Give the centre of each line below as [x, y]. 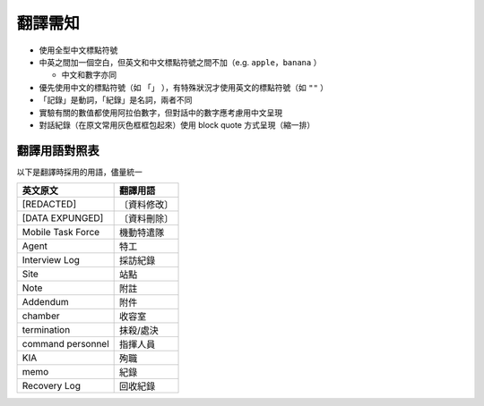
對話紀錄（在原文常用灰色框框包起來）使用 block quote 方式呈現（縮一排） [177, 124]
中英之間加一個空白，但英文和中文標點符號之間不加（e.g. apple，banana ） [180, 62]
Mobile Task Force [61, 233]
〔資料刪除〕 [147, 219]
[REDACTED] [49, 204]
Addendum [45, 302]
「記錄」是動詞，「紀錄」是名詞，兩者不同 [116, 100]
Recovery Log [51, 386]
